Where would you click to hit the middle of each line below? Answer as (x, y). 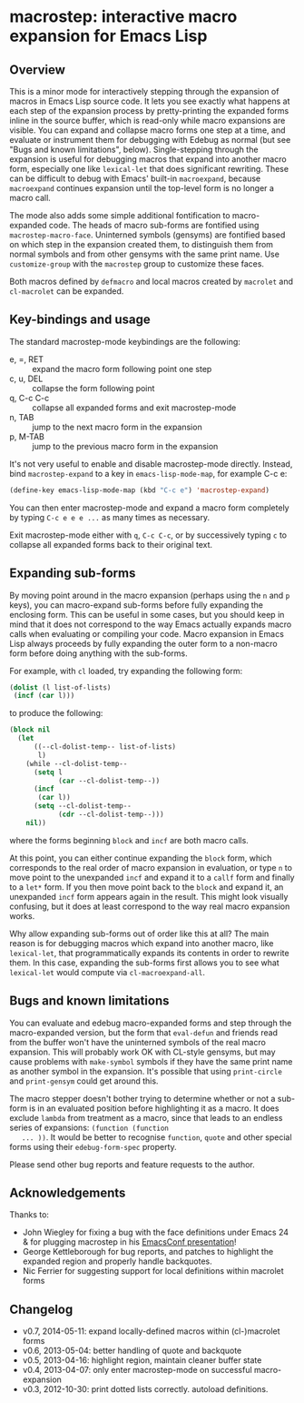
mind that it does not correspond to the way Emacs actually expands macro (151, 624)
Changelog (41, 1309)
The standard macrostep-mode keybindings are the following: (125, 341)
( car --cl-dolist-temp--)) (109, 781)
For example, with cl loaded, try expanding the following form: (126, 671)
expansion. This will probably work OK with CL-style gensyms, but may (142, 1052)
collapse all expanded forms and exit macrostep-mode (134, 408)
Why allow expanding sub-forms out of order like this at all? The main (139, 934)
